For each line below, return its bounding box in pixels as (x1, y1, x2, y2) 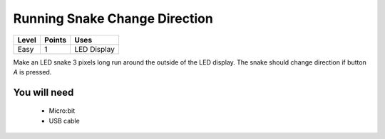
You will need (13, 86, 74, 99)
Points (43, 35, 67, 45)
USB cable (48, 116, 80, 125)
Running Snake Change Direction (13, 11, 213, 26)
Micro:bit (48, 106, 76, 115)
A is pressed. (13, 67, 52, 76)
